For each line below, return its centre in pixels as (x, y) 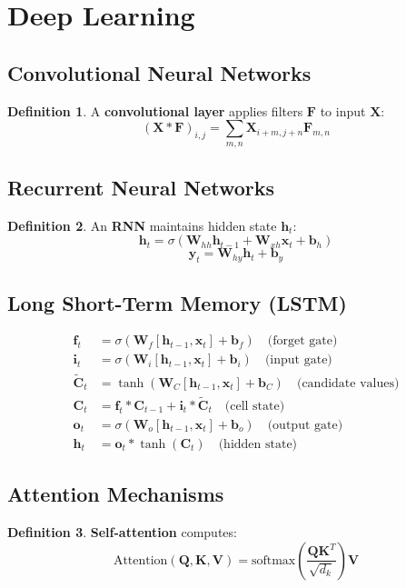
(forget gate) (302, 341)
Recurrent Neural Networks (141, 187)
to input (343, 110)
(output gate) (305, 425)
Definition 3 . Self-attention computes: (122, 532)
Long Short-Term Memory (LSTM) (177, 302)
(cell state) (255, 406)
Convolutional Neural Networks (159, 72)
